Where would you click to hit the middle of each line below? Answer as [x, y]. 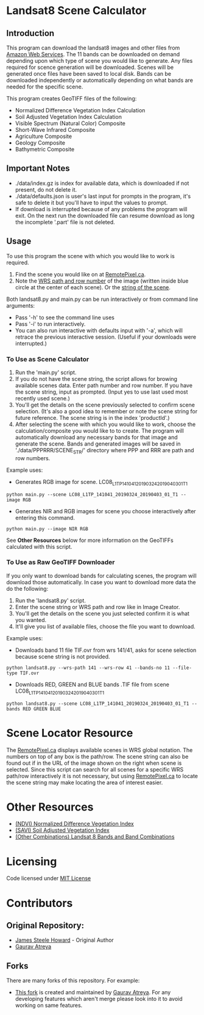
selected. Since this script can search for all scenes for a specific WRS [95, 769]
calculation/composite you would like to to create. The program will [99, 430]
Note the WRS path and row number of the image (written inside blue [102, 281]
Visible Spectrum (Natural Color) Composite [70, 123]
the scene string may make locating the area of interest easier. [85, 782]
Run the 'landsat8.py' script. [51, 600]
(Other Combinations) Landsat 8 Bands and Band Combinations [95, 837]
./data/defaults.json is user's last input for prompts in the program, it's [103, 196]
